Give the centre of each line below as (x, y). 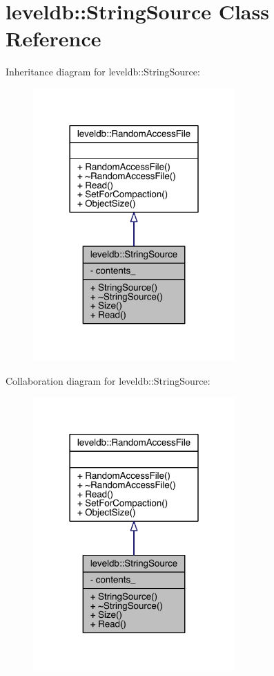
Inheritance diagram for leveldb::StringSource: (103, 72)
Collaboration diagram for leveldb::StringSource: (108, 380)
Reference (53, 38)
